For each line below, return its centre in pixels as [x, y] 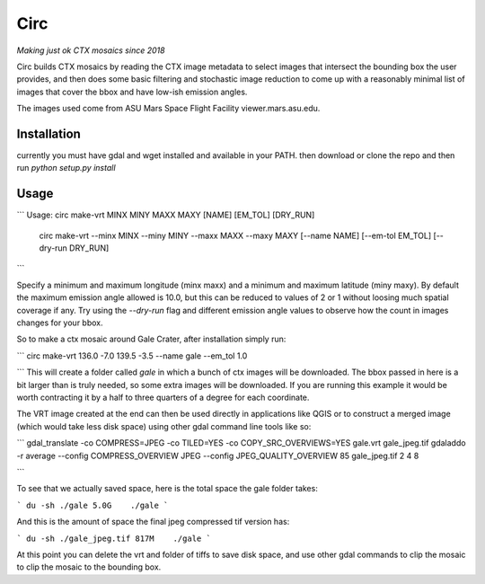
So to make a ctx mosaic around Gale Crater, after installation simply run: [151, 339]
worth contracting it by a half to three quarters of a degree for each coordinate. [163, 397]
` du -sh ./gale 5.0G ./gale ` [93, 505]
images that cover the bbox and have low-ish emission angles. [132, 92]
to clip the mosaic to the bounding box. [89, 567]
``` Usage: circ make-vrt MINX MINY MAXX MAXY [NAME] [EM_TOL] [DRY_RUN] [166, 215]
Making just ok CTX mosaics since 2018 [91, 50]
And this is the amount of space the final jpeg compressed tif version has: [153, 522]
